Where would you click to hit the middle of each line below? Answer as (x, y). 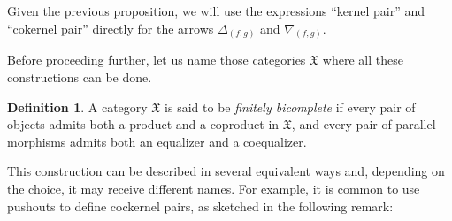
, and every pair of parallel (364, 124)
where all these (363, 60)
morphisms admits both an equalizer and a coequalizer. (157, 141)
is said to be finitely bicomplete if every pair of (290, 107)
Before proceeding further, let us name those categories (157, 60)
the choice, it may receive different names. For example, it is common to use (214, 189)
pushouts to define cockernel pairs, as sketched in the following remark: (200, 206)
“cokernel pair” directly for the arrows (111, 28)
